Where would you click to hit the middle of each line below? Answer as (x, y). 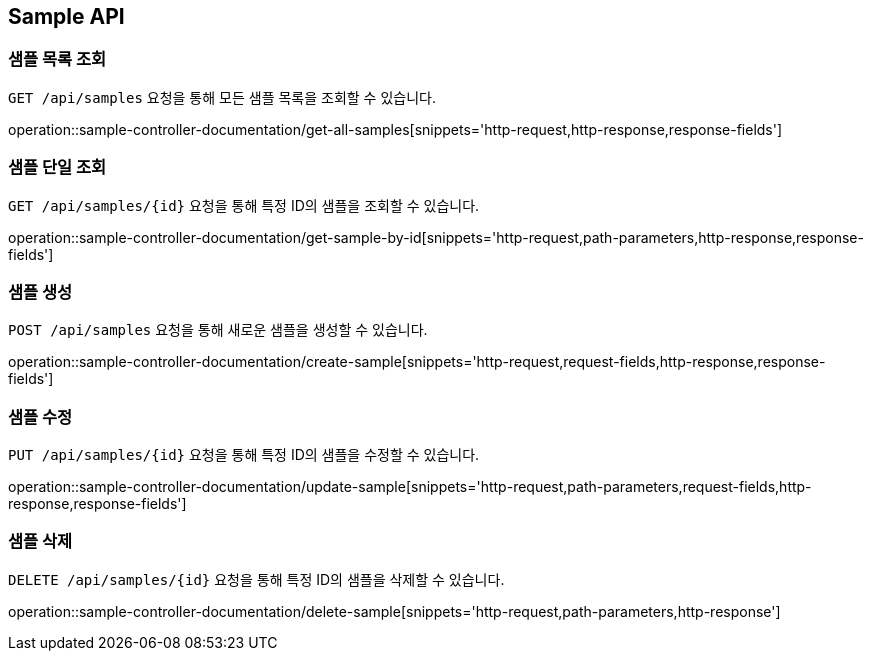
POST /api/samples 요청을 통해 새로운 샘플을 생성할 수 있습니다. (218, 330)
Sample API (66, 16)
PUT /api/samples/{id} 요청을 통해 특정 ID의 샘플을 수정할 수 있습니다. (244, 455)
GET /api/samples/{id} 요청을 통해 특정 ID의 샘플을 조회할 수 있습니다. (244, 205)
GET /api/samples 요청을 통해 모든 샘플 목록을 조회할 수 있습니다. (222, 97)
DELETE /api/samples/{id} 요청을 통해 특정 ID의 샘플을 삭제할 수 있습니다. (256, 579)
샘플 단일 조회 (57, 167)
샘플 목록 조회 (57, 59)
